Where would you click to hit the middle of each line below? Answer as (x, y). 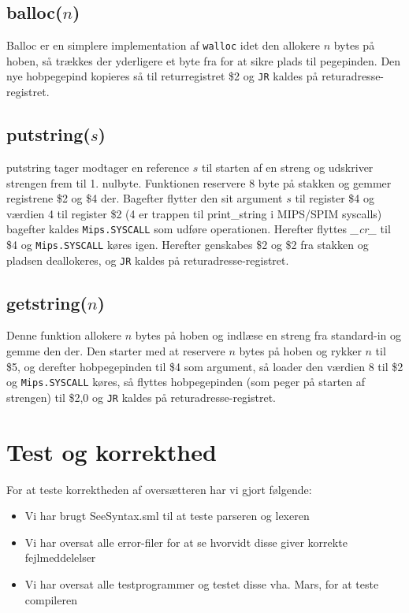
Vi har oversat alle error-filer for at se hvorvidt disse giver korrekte (186, 542)
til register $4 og (335, 198)
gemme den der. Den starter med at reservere (116, 351)
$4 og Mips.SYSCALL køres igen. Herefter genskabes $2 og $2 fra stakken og (188, 244)
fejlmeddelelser (60, 557)
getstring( (47, 302)
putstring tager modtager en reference (98, 167)
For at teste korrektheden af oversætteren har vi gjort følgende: (159, 489)
